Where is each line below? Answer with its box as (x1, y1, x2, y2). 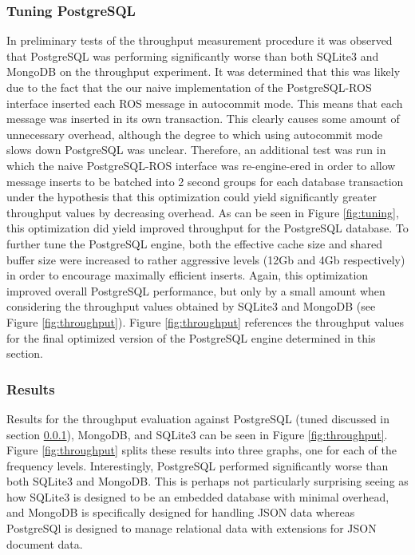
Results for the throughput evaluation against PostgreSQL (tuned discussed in (6, 410, 390, 426)
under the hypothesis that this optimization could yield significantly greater (6, 188, 377, 205)
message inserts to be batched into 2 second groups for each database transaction (6, 172, 404, 189)
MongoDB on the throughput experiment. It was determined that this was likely (6, 63, 401, 80)
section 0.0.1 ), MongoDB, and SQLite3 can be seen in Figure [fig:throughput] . (6, 426, 388, 442)
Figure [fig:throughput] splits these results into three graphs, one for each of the (6, 442, 397, 458)
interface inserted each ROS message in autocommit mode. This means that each (6, 94, 403, 111)
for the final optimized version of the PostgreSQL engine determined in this (6, 329, 376, 346)
